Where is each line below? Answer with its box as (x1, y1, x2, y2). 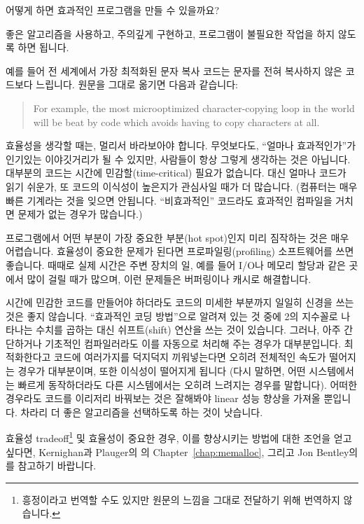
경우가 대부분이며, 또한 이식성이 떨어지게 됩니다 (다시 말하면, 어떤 (17, 364, 306, 378)
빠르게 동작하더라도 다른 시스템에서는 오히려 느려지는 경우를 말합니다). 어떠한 (17, 377, 358, 392)
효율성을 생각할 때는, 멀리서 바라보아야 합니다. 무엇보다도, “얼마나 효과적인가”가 (6, 138, 356, 153)
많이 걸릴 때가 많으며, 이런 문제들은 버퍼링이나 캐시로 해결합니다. (27, 271, 311, 286)
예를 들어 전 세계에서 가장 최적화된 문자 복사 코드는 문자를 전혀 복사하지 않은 (6, 63, 342, 78)
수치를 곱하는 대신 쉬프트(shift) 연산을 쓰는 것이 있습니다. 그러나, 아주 (36, 322, 341, 337)
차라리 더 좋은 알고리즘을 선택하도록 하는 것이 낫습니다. (20, 404, 263, 419)
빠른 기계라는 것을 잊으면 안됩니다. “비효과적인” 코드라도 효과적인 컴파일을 (6, 193, 332, 207)
